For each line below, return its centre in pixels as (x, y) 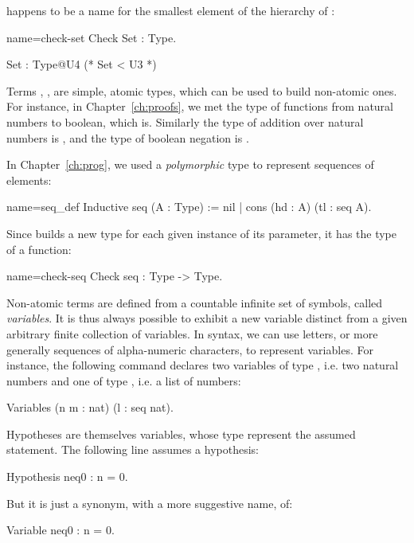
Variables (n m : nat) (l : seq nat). (90, 407)
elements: (29, 180)
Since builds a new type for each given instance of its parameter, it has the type (202, 233)
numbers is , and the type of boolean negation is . (128, 137)
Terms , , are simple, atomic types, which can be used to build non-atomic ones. (202, 90)
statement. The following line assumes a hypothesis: (133, 449)
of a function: (39, 249)
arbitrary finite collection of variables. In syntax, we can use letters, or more (192, 333)
